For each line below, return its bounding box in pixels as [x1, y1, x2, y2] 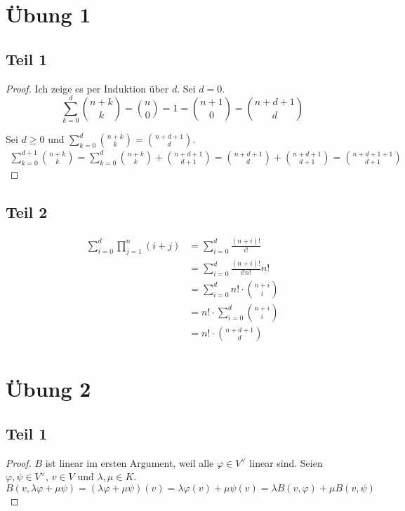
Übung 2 [6, 374, 91, 403]
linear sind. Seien [249, 455, 323, 470]
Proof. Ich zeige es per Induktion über [6, 81, 169, 95]
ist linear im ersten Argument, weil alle [45, 455, 214, 470]
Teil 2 [6, 200, 48, 222]
